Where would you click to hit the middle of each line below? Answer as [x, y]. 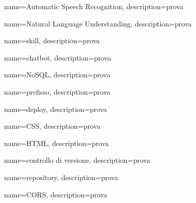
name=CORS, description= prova [56, 194]
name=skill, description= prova [52, 40]
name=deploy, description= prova [56, 109]
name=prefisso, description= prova [57, 91]
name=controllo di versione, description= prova [77, 160]
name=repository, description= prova [61, 177]
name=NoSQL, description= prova [57, 75]
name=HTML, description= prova [57, 143]
